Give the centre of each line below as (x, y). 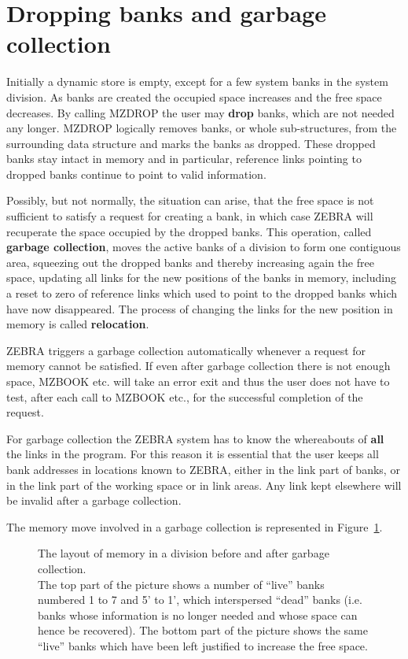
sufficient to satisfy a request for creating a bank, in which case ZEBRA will (190, 216)
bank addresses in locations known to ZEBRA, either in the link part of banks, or (203, 469)
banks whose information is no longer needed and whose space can (198, 615)
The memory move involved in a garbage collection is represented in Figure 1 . (195, 526)
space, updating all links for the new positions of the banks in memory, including (201, 278)
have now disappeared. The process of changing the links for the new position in (200, 308)
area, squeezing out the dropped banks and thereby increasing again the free (190, 262)
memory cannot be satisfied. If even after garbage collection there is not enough (198, 366)
